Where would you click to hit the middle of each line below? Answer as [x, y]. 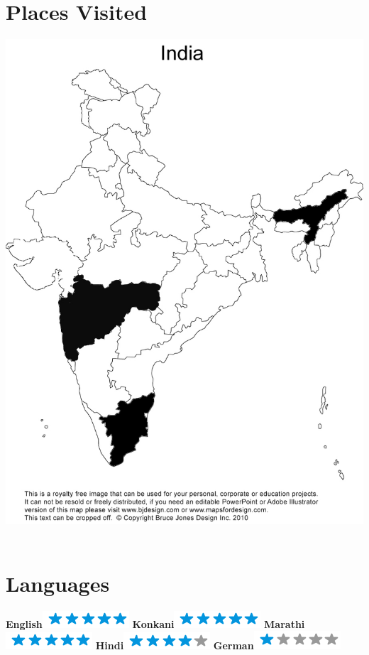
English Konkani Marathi [155, 623]
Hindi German [175, 645]
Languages [58, 583]
